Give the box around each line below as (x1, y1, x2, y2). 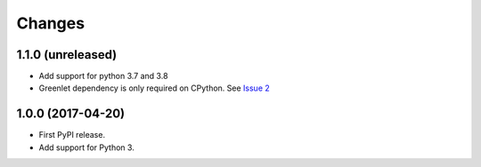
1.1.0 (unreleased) (16, 47, 118, 62)
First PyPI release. (38, 130, 106, 140)
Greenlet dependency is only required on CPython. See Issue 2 (38, 83, 271, 93)
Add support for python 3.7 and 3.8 (38, 71, 168, 82)
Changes (16, 13, 85, 33)
